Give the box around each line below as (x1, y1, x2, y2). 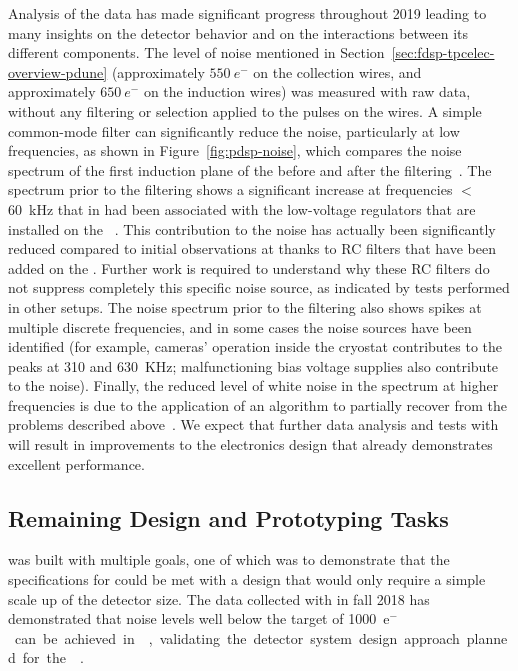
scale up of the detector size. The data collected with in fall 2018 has (8, 588, 430, 609)
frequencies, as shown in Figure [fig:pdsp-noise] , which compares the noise (8, 140, 462, 161)
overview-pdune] (8, 61, 108, 82)
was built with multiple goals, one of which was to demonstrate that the (8, 549, 450, 570)
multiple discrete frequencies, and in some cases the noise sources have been (8, 316, 472, 337)
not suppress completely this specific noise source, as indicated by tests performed (8, 277, 510, 298)
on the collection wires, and (253, 61, 422, 82)
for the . (22, 647, 84, 668)
